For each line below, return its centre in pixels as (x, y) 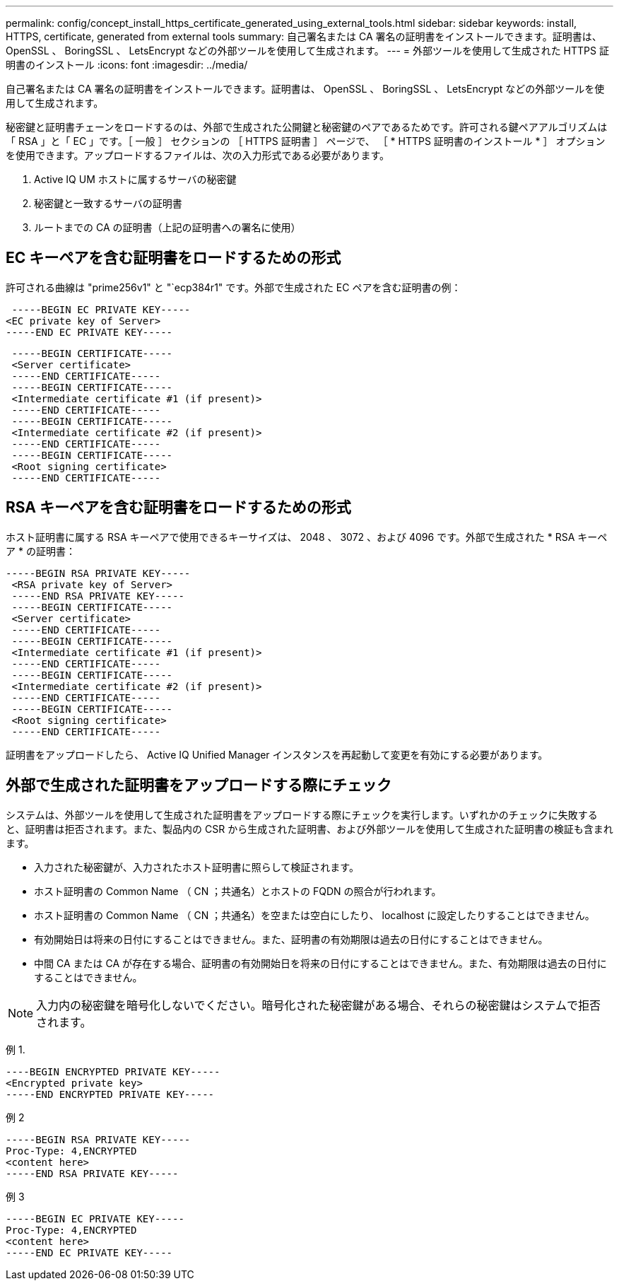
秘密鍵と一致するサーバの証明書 (108, 203)
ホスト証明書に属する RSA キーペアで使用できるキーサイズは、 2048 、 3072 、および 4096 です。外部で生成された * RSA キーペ (307, 537)
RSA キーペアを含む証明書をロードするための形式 (178, 508)
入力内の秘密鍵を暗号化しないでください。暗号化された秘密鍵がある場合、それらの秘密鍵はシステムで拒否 (319, 1005)
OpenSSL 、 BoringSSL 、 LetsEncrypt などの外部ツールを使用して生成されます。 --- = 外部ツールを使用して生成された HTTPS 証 (307, 51)
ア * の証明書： (41, 551)
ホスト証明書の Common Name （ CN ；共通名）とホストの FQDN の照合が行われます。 (238, 891)
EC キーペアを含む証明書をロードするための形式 (173, 258)
